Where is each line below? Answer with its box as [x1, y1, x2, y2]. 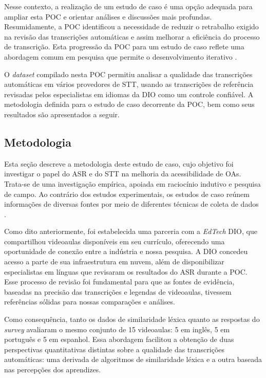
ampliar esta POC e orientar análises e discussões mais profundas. [4, 11, 212, 22]
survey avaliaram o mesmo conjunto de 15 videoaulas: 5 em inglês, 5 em [4, 323, 230, 334]
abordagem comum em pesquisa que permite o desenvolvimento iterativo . [4, 51, 237, 62]
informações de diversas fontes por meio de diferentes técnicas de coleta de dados [4, 199, 259, 209]
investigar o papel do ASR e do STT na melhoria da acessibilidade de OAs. [4, 168, 241, 179]
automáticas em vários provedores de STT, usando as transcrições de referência [4, 79, 254, 89]
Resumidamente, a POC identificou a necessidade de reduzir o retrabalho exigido [4, 21, 259, 32]
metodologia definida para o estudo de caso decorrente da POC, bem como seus [4, 99, 255, 110]
